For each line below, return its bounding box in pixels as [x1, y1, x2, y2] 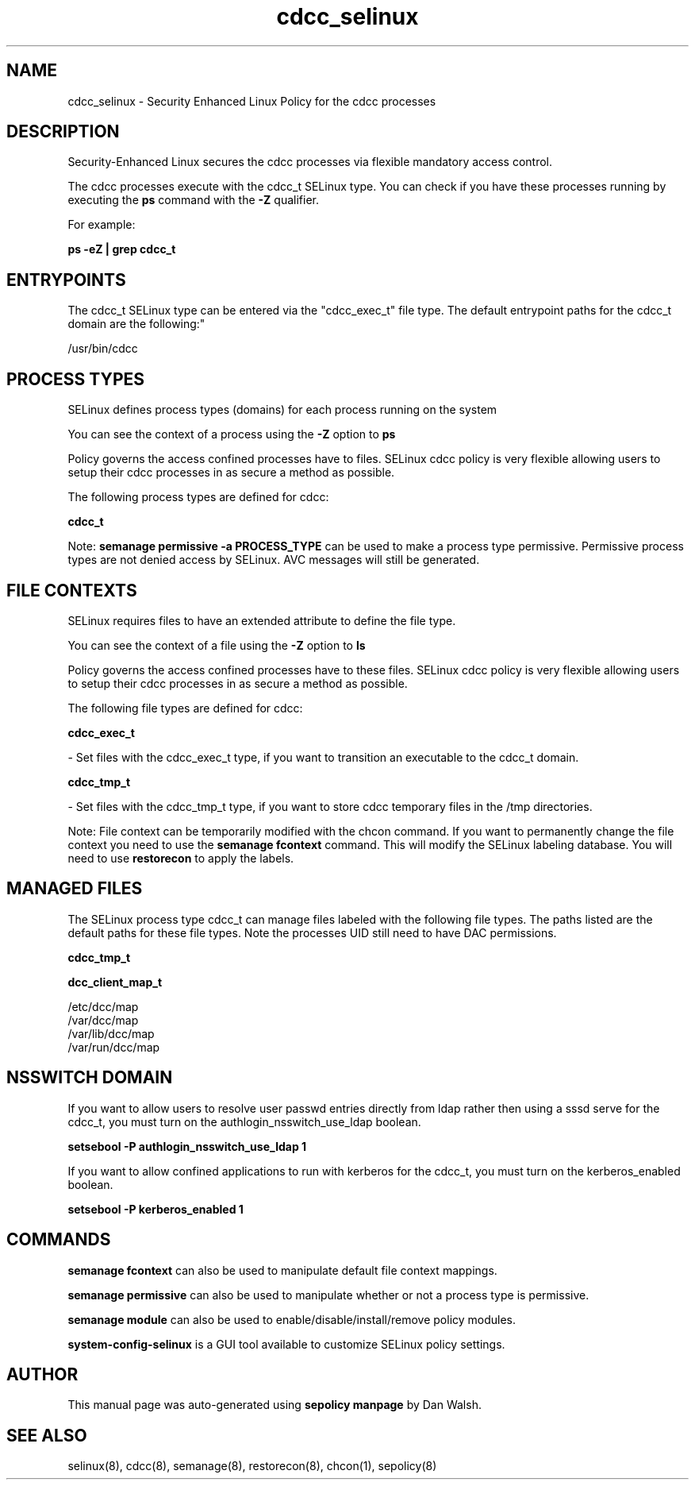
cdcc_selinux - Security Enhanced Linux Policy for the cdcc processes [67, 94, 436, 108]
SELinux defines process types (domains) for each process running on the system [67, 403, 497, 417]
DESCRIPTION [6, 122, 120, 142]
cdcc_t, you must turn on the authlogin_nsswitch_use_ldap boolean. [67, 1114, 421, 1129]
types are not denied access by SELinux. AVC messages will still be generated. [67, 553, 480, 567]
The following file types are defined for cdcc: [67, 701, 303, 715]
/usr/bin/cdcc [67, 342, 138, 356]
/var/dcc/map [67, 1013, 139, 1027]
